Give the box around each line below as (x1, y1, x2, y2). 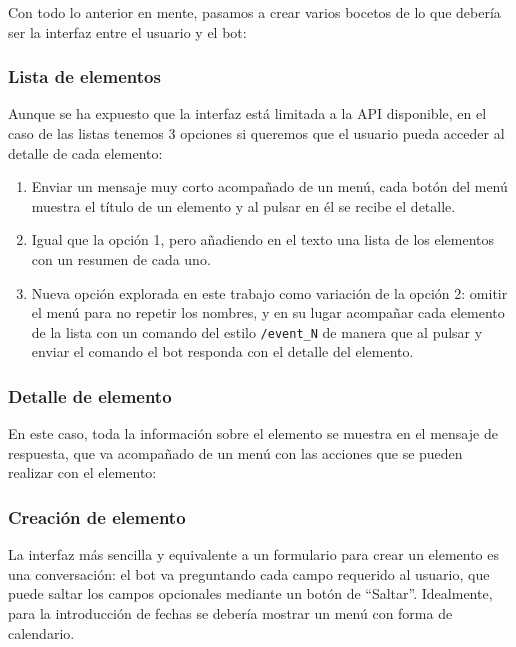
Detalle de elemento (8, 383, 172, 408)
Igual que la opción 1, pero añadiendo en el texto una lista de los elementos (31, 229, 495, 250)
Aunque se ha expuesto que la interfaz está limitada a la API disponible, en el (8, 103, 487, 124)
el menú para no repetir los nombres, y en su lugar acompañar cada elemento (31, 302, 505, 323)
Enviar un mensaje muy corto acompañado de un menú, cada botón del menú (31, 176, 508, 197)
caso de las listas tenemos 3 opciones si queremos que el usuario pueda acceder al (8, 123, 505, 143)
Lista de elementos (8, 64, 161, 89)
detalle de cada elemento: (8, 142, 163, 163)
